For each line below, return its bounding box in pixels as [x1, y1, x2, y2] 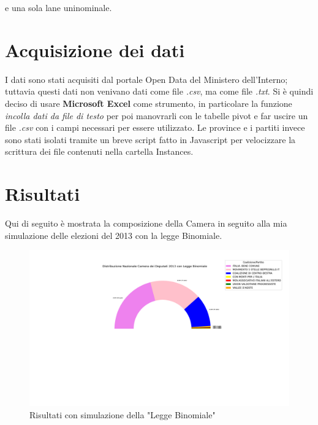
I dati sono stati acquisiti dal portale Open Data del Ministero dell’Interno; [5, 72, 288, 85]
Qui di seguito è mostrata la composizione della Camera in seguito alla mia [5, 217, 287, 229]
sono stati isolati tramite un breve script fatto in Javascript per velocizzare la [5, 133, 296, 146]
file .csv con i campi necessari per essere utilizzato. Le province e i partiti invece [5, 121, 305, 134]
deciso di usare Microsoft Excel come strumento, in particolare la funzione [5, 96, 292, 109]
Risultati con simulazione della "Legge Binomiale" [29, 408, 216, 421]
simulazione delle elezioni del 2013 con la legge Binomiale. [5, 228, 222, 241]
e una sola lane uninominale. [5, 1, 112, 14]
